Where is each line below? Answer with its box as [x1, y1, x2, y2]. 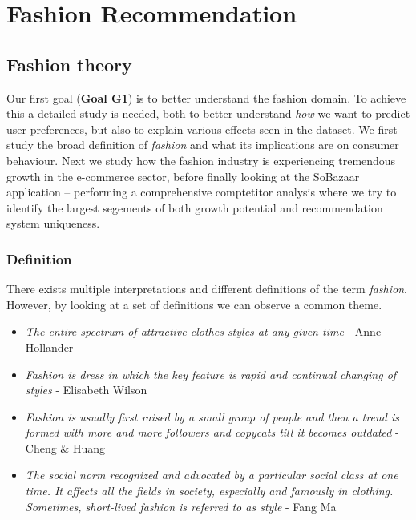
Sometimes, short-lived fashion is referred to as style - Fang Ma [25, 498, 337, 514]
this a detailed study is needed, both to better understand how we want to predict [6, 105, 410, 122]
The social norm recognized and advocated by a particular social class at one [25, 466, 398, 483]
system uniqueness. [6, 215, 100, 232]
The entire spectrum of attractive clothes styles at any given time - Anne [25, 323, 382, 340]
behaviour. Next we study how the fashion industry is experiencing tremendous [6, 151, 396, 168]
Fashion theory [6, 51, 132, 76]
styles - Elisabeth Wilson [25, 381, 147, 398]
